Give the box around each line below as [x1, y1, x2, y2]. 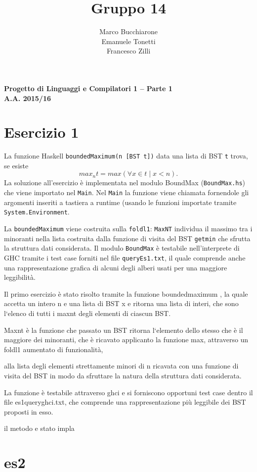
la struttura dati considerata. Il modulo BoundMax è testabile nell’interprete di [4, 243, 240, 253]
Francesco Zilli [106, 46, 151, 56]
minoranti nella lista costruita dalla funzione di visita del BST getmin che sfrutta [4, 233, 251, 243]
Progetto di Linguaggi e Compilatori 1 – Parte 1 [4, 83, 172, 93]
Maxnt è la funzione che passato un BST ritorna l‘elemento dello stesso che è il [4, 324, 243, 335]
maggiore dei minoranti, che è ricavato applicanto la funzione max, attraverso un [4, 334, 249, 345]
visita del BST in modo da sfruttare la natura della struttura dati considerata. [4, 370, 242, 380]
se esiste [4, 160, 29, 170]
